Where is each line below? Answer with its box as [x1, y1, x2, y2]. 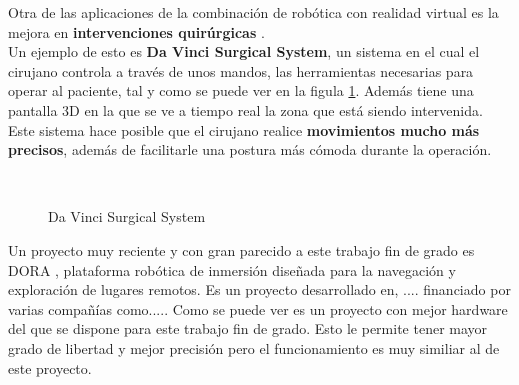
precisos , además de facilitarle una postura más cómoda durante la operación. [8, 139, 492, 160]
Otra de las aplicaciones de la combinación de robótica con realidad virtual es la [8, 2, 499, 22]
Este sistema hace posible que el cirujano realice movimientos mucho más [8, 119, 480, 140]
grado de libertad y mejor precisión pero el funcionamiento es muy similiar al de [8, 337, 500, 358]
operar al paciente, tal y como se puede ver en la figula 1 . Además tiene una [8, 80, 474, 101]
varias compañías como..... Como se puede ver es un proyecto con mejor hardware [8, 298, 508, 319]
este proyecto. [8, 357, 92, 378]
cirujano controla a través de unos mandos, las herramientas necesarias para [8, 60, 474, 81]
